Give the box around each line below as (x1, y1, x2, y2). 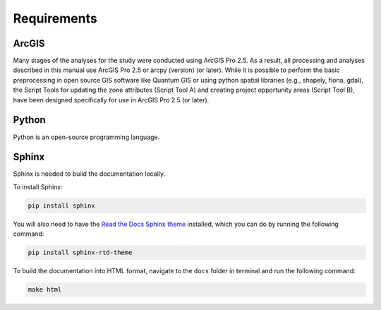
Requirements (13, 11, 98, 26)
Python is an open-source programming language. (13, 133, 160, 141)
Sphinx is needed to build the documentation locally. (13, 169, 166, 178)
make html (28, 286, 62, 294)
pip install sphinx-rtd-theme (28, 249, 133, 257)
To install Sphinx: (13, 182, 63, 191)
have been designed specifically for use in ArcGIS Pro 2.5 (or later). (13, 95, 210, 104)
